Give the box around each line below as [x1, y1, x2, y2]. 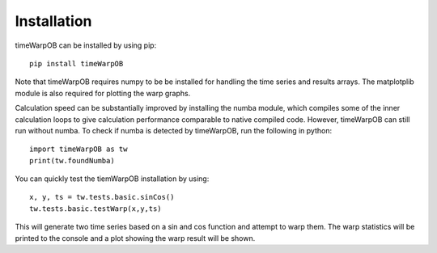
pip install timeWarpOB [29, 59, 124, 68]
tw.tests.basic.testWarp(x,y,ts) [29, 204, 162, 213]
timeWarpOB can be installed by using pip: [15, 40, 157, 50]
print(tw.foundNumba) [29, 156, 115, 165]
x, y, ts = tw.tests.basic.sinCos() [29, 192, 175, 202]
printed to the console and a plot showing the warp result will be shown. [15, 233, 256, 242]
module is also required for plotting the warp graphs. [15, 88, 191, 98]
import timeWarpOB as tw [29, 145, 128, 154]
